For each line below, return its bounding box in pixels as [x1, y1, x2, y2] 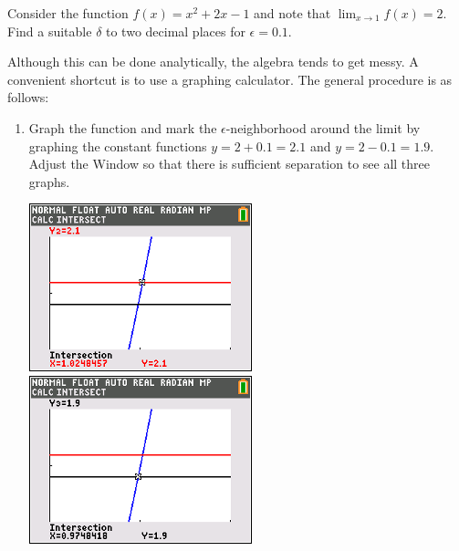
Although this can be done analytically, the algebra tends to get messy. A [7, 52, 419, 71]
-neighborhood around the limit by [225, 118, 421, 137]
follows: [7, 88, 49, 107]
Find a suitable [7, 21, 92, 40]
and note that [254, 4, 331, 22]
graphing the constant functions [28, 136, 207, 155]
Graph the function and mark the [28, 118, 217, 137]
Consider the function [7, 4, 129, 22]
